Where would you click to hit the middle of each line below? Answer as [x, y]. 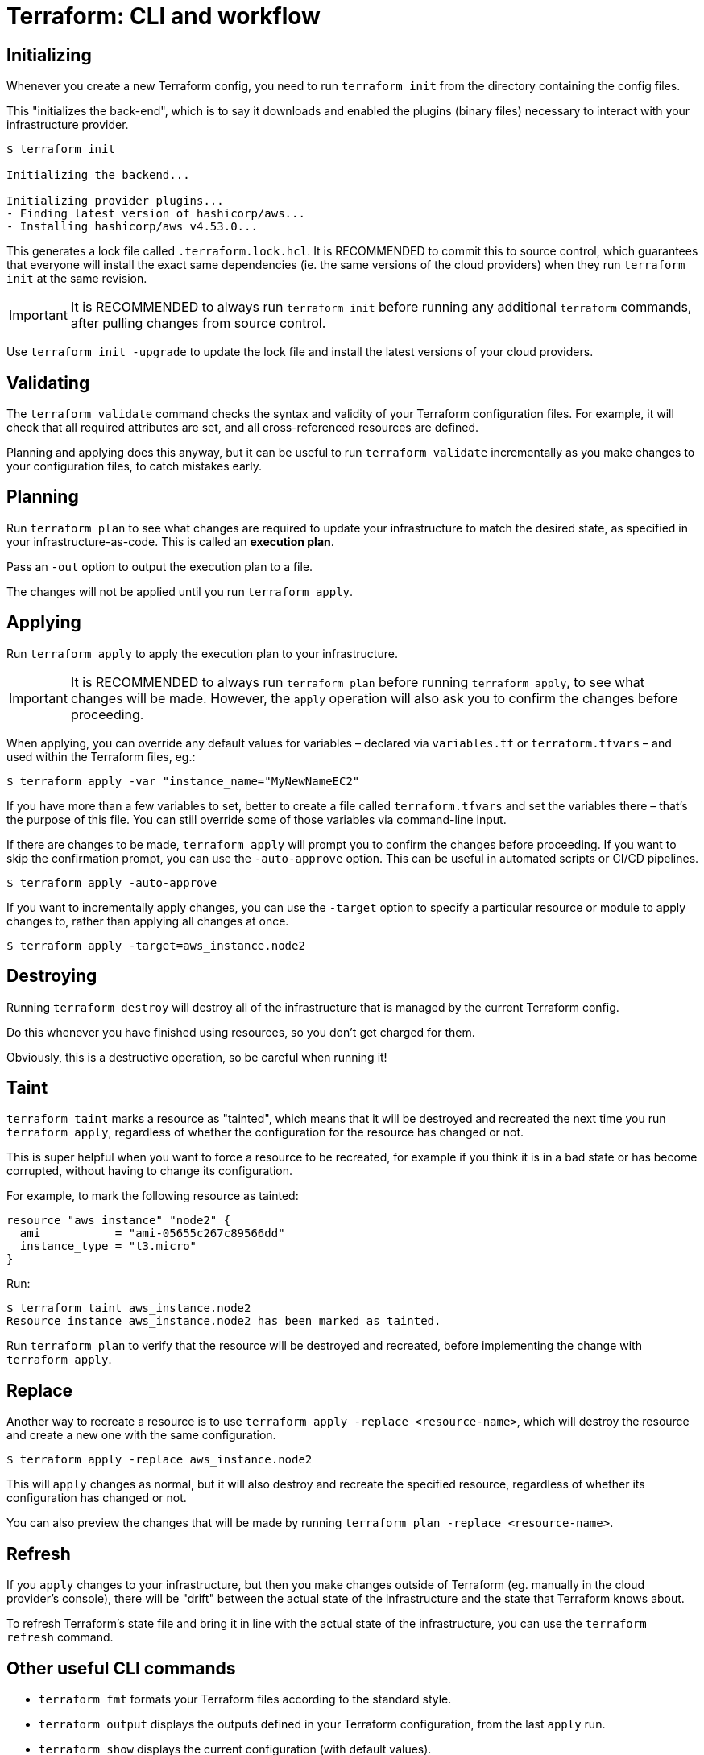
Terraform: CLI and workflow [164, 16]
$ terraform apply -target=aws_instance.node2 [156, 945]
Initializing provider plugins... [115, 201]
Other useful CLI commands [121, 1668]
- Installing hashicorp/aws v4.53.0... [132, 227]
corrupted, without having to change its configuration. [149, 1171]
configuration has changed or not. [97, 1498]
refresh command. [60, 1637]
